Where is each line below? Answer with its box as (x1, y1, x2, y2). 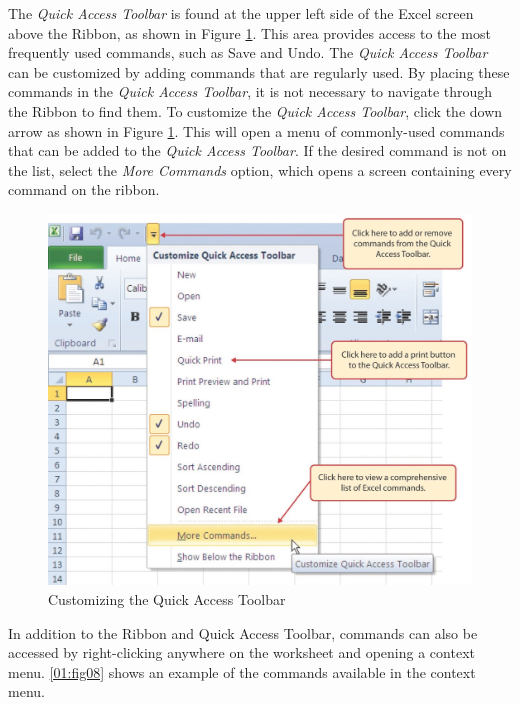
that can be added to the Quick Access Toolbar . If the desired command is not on (8, 140, 507, 161)
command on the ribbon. (8, 179, 160, 200)
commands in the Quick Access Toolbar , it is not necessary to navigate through (8, 81, 493, 102)
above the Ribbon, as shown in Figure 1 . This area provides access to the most (8, 22, 491, 43)
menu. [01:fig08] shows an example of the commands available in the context (8, 661, 476, 682)
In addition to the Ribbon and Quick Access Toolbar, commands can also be (8, 622, 478, 643)
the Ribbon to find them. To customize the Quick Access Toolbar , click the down (8, 100, 503, 121)
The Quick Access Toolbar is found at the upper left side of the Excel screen (8, 3, 474, 23)
